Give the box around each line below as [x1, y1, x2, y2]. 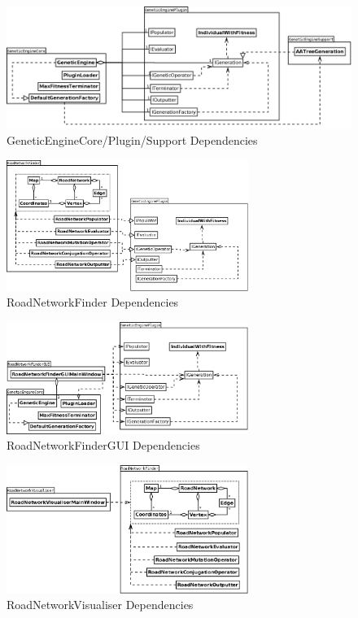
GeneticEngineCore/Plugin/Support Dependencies [7, 132, 258, 149]
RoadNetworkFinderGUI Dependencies [7, 437, 200, 454]
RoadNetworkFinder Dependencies [7, 294, 179, 311]
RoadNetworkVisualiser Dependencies [7, 596, 194, 613]
